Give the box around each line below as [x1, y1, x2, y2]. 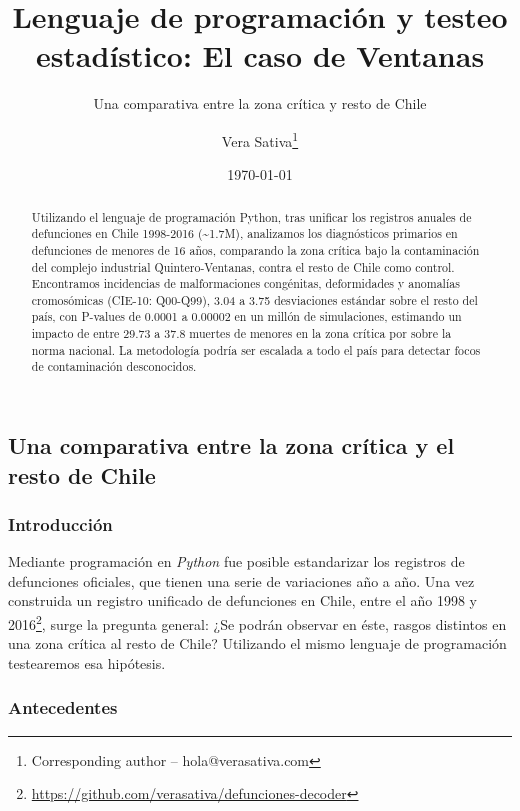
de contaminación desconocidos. [31, 358, 197, 375]
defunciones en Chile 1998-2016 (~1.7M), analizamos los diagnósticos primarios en [31, 225, 458, 242]
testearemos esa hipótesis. [8, 652, 166, 673]
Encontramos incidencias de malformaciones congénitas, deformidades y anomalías [31, 275, 460, 292]
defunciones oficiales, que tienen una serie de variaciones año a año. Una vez [8, 570, 475, 591]
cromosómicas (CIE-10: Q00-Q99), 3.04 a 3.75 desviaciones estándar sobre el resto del [31, 291, 478, 308]
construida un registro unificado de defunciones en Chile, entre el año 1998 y [8, 590, 478, 611]
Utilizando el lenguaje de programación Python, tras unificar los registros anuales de [31, 208, 472, 225]
